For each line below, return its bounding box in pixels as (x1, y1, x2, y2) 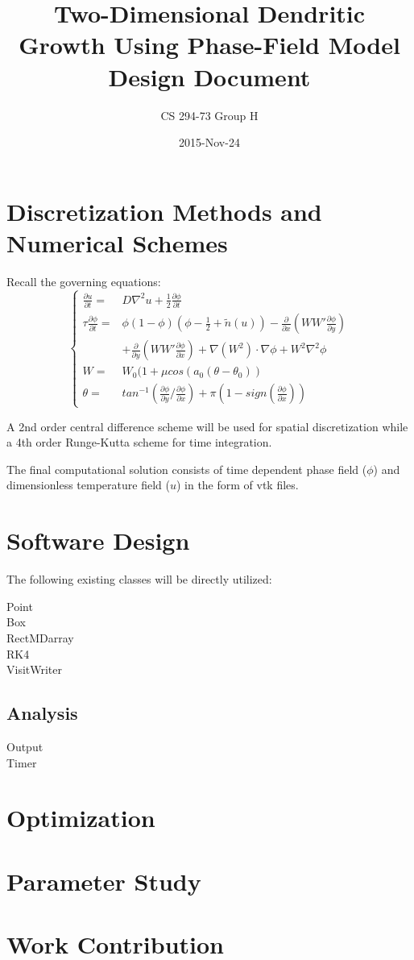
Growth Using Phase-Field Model (19, 28, 400, 61)
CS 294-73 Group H (160, 106, 259, 123)
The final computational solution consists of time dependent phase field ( (6, 460, 367, 477)
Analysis (6, 700, 78, 725)
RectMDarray (6, 629, 74, 646)
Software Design (6, 524, 190, 557)
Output (6, 738, 43, 754)
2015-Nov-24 (179, 134, 240, 151)
